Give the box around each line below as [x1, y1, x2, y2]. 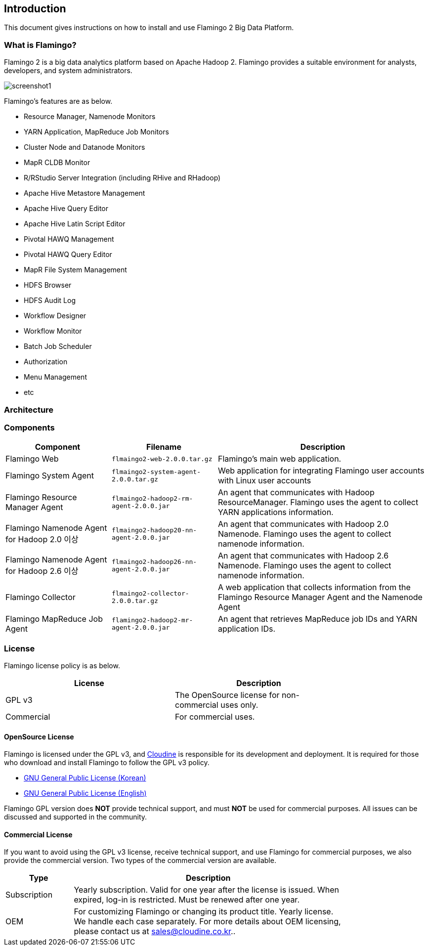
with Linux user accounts [218, 475, 311, 486]
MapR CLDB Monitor [24, 158, 90, 167]
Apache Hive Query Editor [24, 204, 109, 213]
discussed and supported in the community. [4, 813, 147, 821]
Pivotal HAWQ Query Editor [24, 250, 112, 259]
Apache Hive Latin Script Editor [24, 219, 126, 228]
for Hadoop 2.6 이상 [5, 566, 79, 576]
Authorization [24, 357, 68, 366]
